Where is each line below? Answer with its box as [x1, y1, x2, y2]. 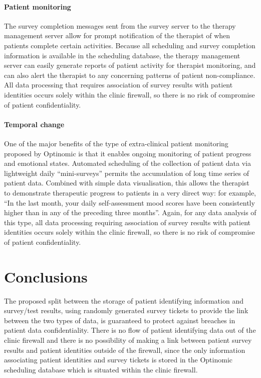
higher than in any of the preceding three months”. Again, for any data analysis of [4, 207, 256, 218]
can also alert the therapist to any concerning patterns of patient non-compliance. [4, 69, 255, 80]
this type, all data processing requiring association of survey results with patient [4, 217, 250, 227]
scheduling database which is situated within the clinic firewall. [4, 364, 198, 374]
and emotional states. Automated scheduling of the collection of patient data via [4, 158, 251, 168]
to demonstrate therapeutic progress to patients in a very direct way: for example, [4, 187, 256, 198]
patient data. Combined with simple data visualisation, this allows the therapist [4, 177, 249, 188]
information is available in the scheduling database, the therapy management [4, 50, 240, 60]
